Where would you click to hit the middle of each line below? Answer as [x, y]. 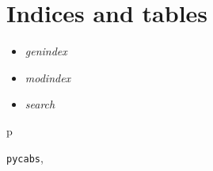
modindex [48, 77]
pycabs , [25, 157]
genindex [46, 51]
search [40, 104]
